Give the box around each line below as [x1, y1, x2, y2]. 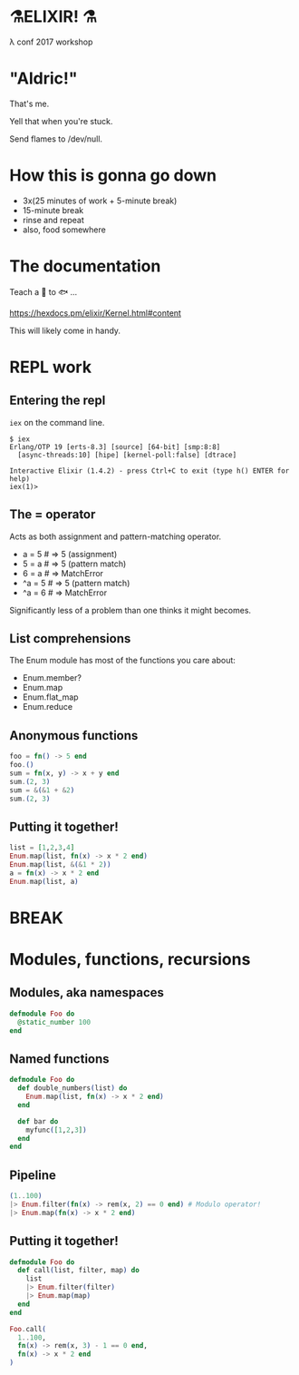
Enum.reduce [22, 702, 73, 712]
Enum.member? [22, 673, 82, 683]
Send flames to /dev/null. [9, 133, 102, 144]
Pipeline [9, 1167, 57, 1183]
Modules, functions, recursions [9, 949, 251, 969]
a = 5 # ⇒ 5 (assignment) [22, 548, 118, 559]
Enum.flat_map [22, 692, 79, 702]
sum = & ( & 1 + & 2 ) [9, 785, 75, 795]
